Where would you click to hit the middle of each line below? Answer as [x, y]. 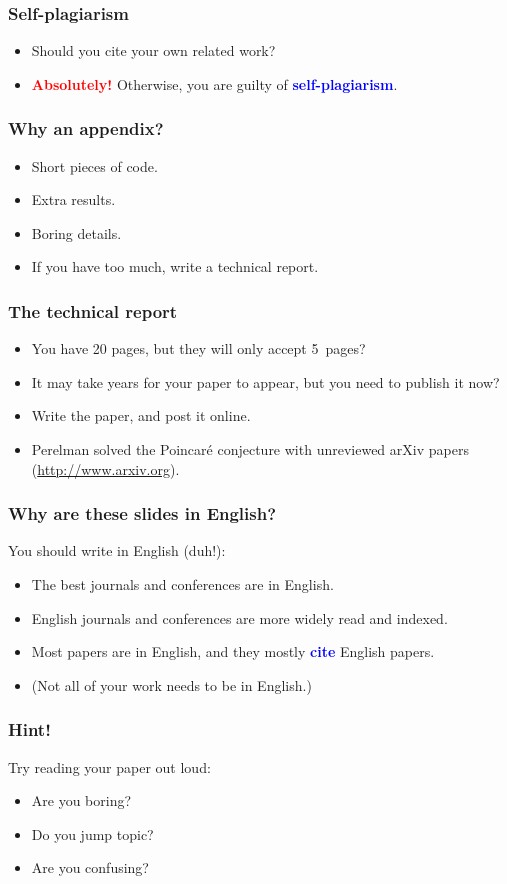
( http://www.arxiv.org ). [105, 468]
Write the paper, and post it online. [141, 415]
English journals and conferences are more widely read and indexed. [239, 617]
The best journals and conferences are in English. [182, 584]
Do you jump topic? [92, 833]
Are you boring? [81, 800]
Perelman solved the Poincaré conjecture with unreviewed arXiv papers [250, 449]
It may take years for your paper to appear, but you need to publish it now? [265, 381]
